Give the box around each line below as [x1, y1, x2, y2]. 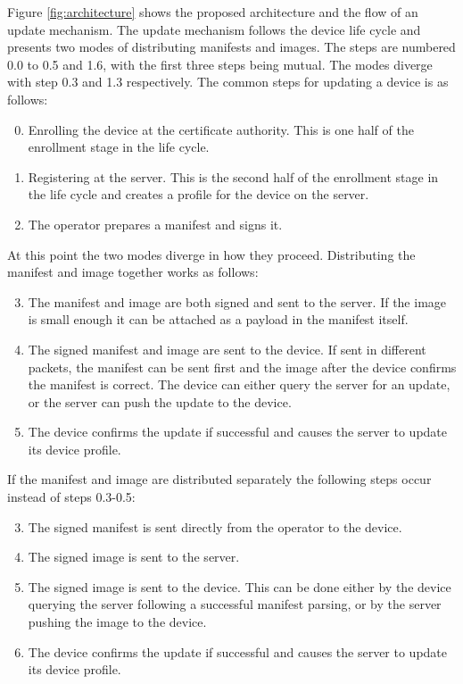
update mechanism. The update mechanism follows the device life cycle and [7, 20, 421, 38]
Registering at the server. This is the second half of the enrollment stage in [28, 167, 439, 186]
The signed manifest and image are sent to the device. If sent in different [28, 339, 426, 358]
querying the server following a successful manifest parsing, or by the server [28, 595, 442, 613]
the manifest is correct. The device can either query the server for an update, [28, 375, 451, 394]
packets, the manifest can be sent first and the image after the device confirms [28, 357, 457, 376]
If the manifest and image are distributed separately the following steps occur [7, 470, 432, 488]
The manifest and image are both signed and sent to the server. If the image [28, 292, 447, 311]
